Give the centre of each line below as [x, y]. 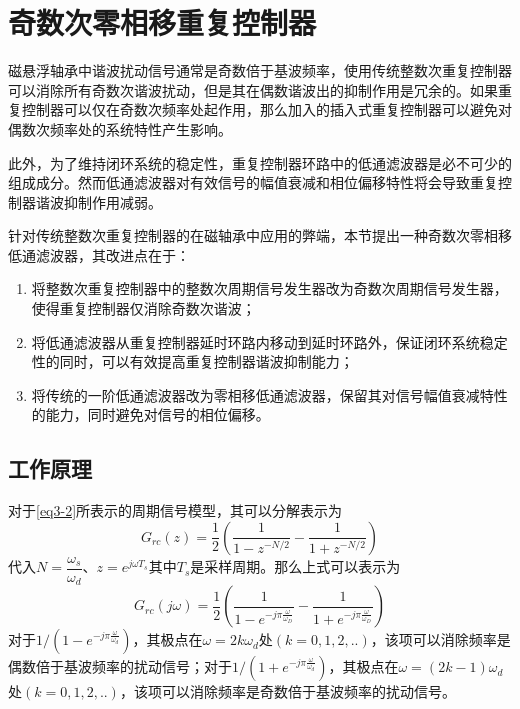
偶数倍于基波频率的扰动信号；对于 [120, 666]
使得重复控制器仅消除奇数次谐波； [143, 308]
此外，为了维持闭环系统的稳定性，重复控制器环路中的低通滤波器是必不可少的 [260, 162]
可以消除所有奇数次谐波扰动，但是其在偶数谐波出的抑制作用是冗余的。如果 [253, 89]
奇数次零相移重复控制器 [162, 22]
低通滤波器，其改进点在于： [99, 254]
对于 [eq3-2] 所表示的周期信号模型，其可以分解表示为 [175, 510]
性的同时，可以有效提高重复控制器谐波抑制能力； [192, 361]
